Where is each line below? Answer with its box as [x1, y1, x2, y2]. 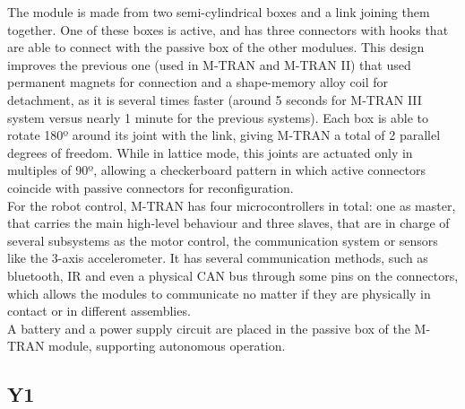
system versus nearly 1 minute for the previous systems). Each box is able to [7, 108, 428, 126]
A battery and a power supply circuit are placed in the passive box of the [7, 318, 410, 337]
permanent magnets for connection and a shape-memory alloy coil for [7, 73, 388, 91]
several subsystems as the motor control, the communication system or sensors [7, 231, 438, 249]
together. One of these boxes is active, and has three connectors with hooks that [7, 20, 449, 39]
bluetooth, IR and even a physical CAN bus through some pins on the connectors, [7, 265, 459, 284]
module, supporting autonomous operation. [48, 336, 286, 355]
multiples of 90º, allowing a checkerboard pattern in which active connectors [7, 161, 426, 179]
